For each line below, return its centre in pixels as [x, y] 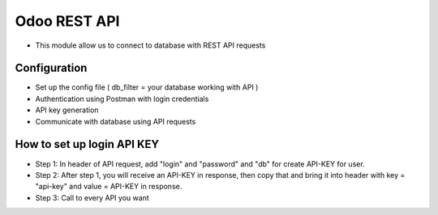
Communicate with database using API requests [116, 121]
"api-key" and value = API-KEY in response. [109, 187]
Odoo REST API [67, 21]
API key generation [67, 110]
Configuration [51, 68]
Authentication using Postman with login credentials [122, 99]
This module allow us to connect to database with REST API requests [150, 45]
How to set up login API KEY [87, 144]
